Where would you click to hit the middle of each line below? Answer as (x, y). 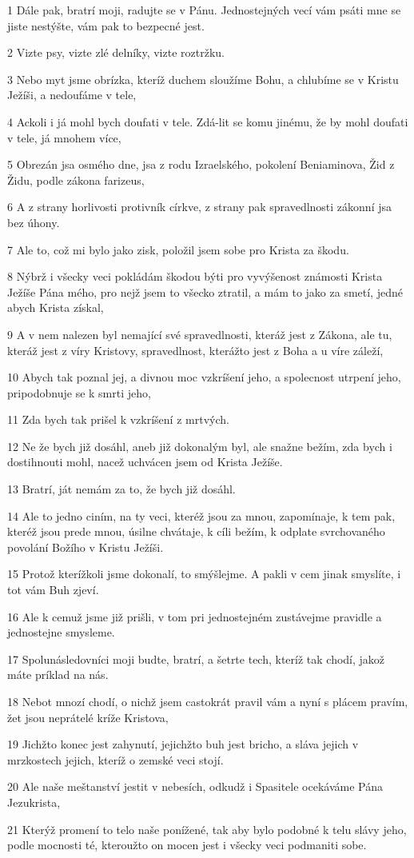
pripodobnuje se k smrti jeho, (79, 392)
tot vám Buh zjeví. (53, 590)
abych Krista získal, (56, 307)
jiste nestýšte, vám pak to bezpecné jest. (106, 25)
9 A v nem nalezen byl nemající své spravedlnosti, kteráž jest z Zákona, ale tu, (200, 334)
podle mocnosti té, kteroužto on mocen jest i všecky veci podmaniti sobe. (187, 845)
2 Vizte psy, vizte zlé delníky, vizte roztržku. (116, 52)
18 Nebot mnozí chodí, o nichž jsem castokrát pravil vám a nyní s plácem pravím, (208, 701)
